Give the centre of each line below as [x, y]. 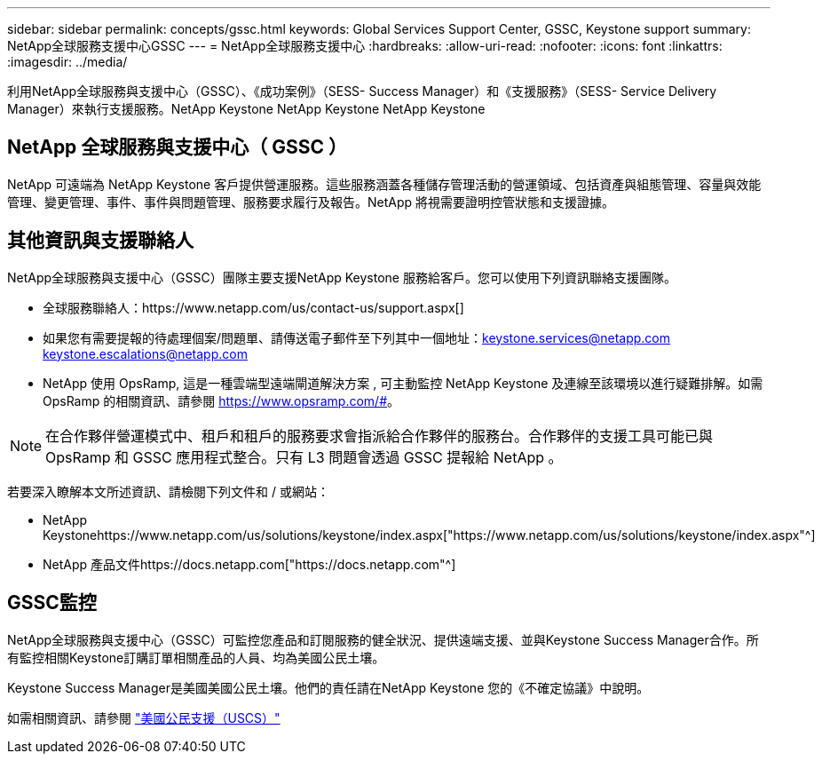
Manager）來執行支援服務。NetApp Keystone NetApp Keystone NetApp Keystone [246, 109]
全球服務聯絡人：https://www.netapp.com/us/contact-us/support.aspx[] [253, 307]
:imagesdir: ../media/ [67, 62]
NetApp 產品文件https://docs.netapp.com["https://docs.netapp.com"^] [249, 564]
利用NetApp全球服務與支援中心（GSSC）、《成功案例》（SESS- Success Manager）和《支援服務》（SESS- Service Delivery [362, 91]
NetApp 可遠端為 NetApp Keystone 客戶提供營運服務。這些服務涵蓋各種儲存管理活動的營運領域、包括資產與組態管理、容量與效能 [384, 184]
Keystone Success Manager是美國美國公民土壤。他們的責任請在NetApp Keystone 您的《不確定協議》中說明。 [328, 687]
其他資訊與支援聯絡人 [100, 241]
